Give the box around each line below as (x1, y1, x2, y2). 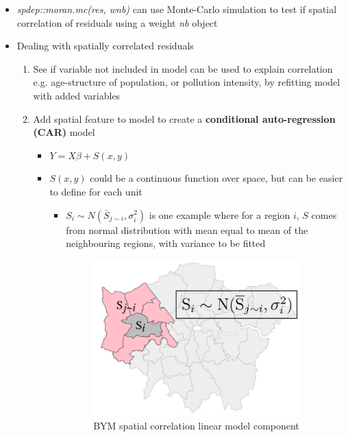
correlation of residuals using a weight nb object (16, 15, 218, 29)
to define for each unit (49, 184, 142, 198)
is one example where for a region (149, 207, 290, 222)
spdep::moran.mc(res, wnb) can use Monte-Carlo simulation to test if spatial (16, 2, 337, 16)
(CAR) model (33, 125, 95, 139)
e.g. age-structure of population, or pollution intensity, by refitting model (33, 75, 340, 89)
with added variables (33, 88, 121, 102)
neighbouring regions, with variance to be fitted (66, 236, 266, 250)
